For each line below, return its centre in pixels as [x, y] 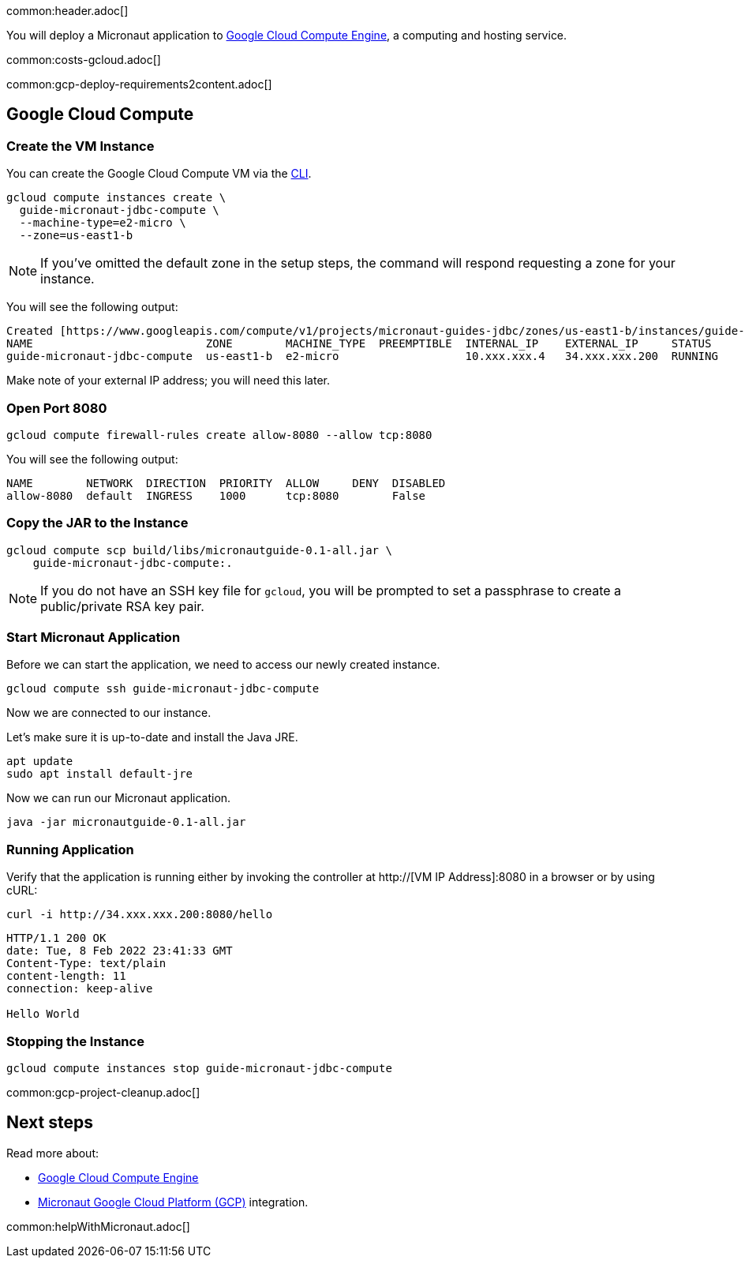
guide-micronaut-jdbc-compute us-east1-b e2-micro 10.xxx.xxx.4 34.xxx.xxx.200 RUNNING [362, 356]
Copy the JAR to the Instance [97, 523]
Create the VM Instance [80, 146]
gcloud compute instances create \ [116, 198]
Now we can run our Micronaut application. [119, 798]
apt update [40, 761]
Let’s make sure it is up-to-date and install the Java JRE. [152, 737]
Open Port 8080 [57, 408]
